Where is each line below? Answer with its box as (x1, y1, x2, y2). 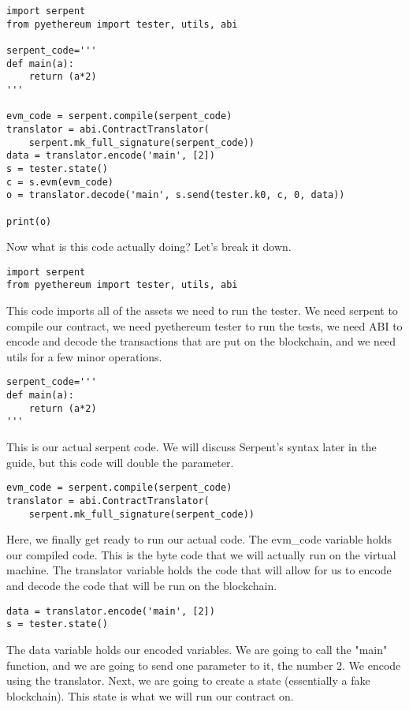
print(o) (6, 215, 52, 227)
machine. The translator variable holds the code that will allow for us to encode (6, 562, 392, 578)
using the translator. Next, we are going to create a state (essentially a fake (6, 672, 370, 689)
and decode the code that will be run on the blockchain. (6, 577, 277, 593)
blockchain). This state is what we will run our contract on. (6, 687, 294, 704)
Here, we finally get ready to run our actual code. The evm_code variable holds (6, 531, 392, 547)
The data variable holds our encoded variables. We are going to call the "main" (6, 641, 388, 657)
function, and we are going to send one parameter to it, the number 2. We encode (6, 656, 401, 673)
